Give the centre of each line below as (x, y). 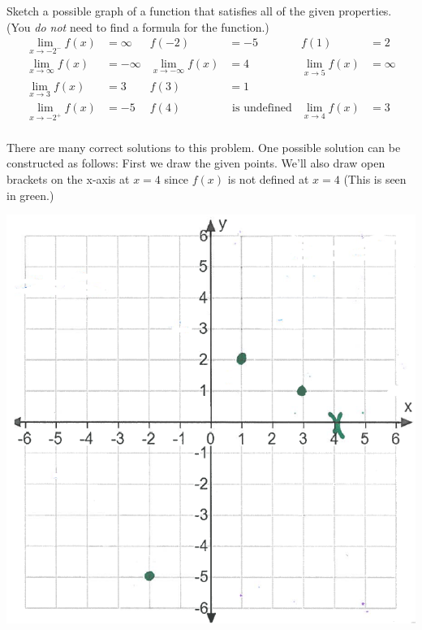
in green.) (30, 195)
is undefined (262, 108)
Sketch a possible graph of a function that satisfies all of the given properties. (199, 11)
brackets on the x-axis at (68, 178)
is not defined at (268, 178)
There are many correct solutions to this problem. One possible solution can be (204, 147)
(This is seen (375, 178)
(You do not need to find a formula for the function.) (138, 26)
